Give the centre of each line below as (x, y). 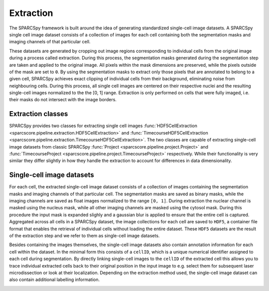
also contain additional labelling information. (55, 280)
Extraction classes (39, 114)
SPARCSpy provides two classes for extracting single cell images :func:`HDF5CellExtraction (103, 126)
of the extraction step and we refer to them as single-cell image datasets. (84, 235)
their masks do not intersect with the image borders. (63, 100)
